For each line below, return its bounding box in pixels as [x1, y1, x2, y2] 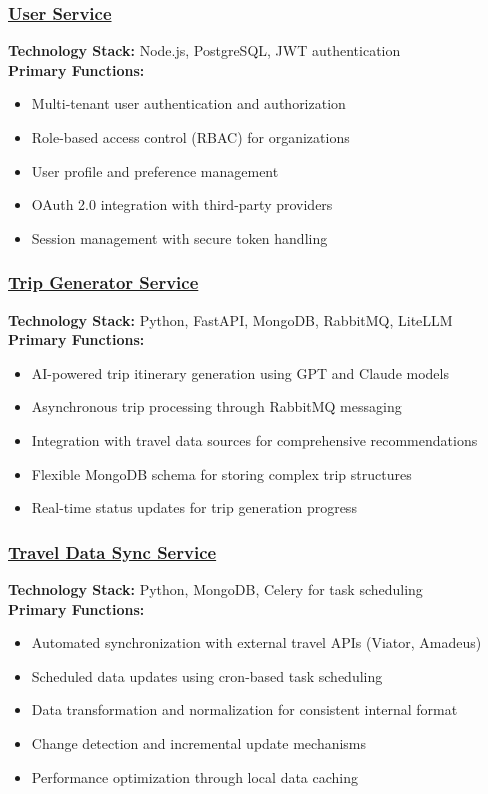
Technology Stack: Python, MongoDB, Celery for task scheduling [8, 578, 423, 599]
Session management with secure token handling [31, 227, 328, 248]
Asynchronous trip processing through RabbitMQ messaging [31, 396, 402, 417]
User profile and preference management [31, 160, 279, 181]
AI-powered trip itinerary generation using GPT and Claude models [31, 362, 449, 383]
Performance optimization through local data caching [31, 766, 359, 787]
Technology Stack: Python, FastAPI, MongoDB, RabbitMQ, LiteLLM [8, 309, 453, 330]
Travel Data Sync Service [8, 539, 217, 564]
